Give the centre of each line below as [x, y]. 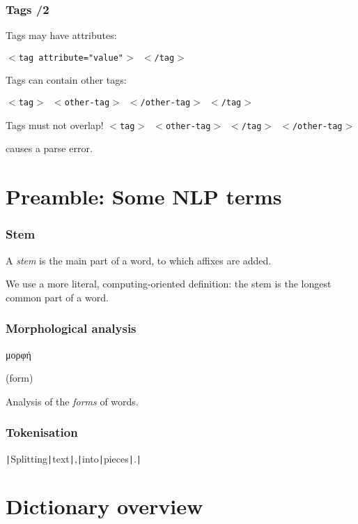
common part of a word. [57, 297]
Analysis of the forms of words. [72, 401]
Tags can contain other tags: [66, 80]
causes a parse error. [49, 148]
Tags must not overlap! [55, 125]
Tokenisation [42, 432]
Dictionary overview [104, 506]
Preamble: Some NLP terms [144, 196]
